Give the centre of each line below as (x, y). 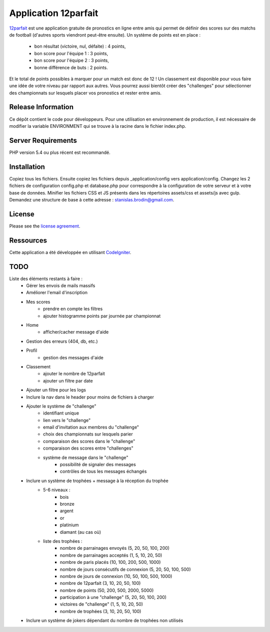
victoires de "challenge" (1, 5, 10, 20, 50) (102, 604)
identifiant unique (61, 413)
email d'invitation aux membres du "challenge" (91, 427)
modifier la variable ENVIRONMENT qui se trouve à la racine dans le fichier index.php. (98, 126)
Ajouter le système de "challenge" (61, 406)
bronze (67, 504)
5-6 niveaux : (57, 490)
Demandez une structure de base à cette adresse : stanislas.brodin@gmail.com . (92, 199)
